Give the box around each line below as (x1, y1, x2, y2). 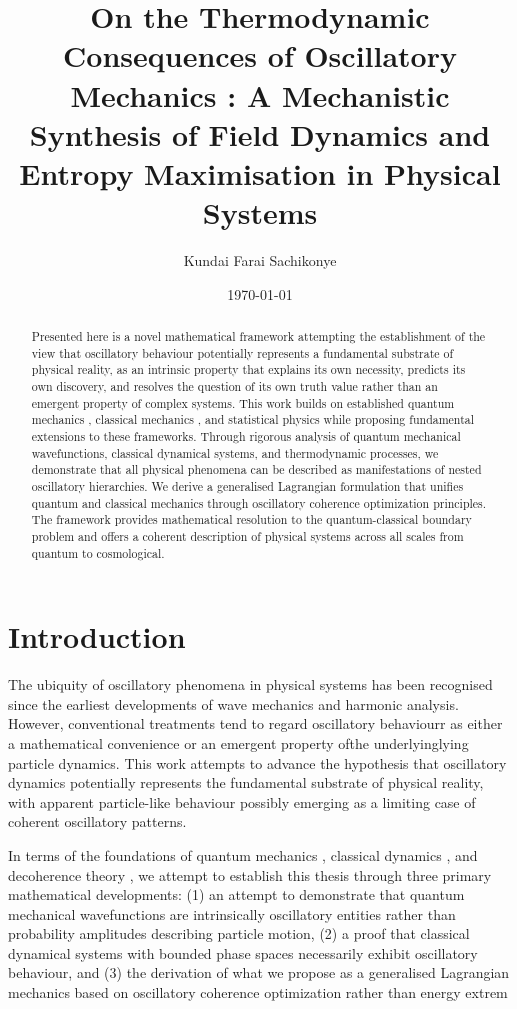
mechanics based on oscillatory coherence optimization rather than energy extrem (8, 982, 508, 1003)
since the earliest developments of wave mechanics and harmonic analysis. (8, 693, 459, 714)
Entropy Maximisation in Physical (19, 152, 501, 193)
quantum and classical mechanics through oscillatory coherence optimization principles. (31, 494, 487, 511)
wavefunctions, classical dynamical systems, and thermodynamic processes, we (31, 444, 439, 461)
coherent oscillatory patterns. (8, 811, 187, 832)
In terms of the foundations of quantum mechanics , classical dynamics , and (8, 844, 478, 865)
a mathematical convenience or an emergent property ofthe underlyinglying (8, 732, 469, 753)
